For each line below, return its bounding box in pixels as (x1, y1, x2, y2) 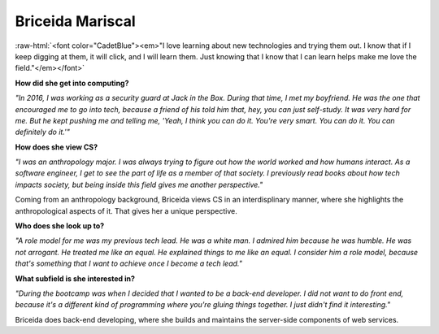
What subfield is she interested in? (15, 273, 136, 284)
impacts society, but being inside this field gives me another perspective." (15, 180, 263, 189)
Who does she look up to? (15, 221, 105, 231)
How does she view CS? (15, 142, 98, 152)
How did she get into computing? (15, 78, 129, 88)
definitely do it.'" (15, 127, 71, 137)
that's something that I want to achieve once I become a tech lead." (15, 258, 243, 268)
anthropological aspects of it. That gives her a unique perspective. (15, 206, 237, 215)
